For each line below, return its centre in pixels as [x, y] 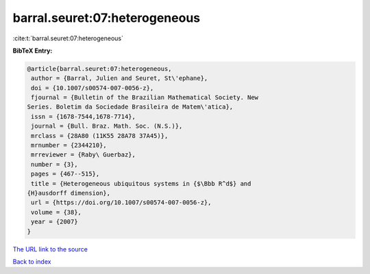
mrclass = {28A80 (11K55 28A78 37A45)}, [100, 136]
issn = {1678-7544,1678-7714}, [84, 117]
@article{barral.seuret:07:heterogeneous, [99, 69]
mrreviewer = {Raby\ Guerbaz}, [84, 155]
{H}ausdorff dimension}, [69, 193]
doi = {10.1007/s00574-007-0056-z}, [92, 88]
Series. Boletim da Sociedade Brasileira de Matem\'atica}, [130, 107]
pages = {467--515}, [65, 174]
